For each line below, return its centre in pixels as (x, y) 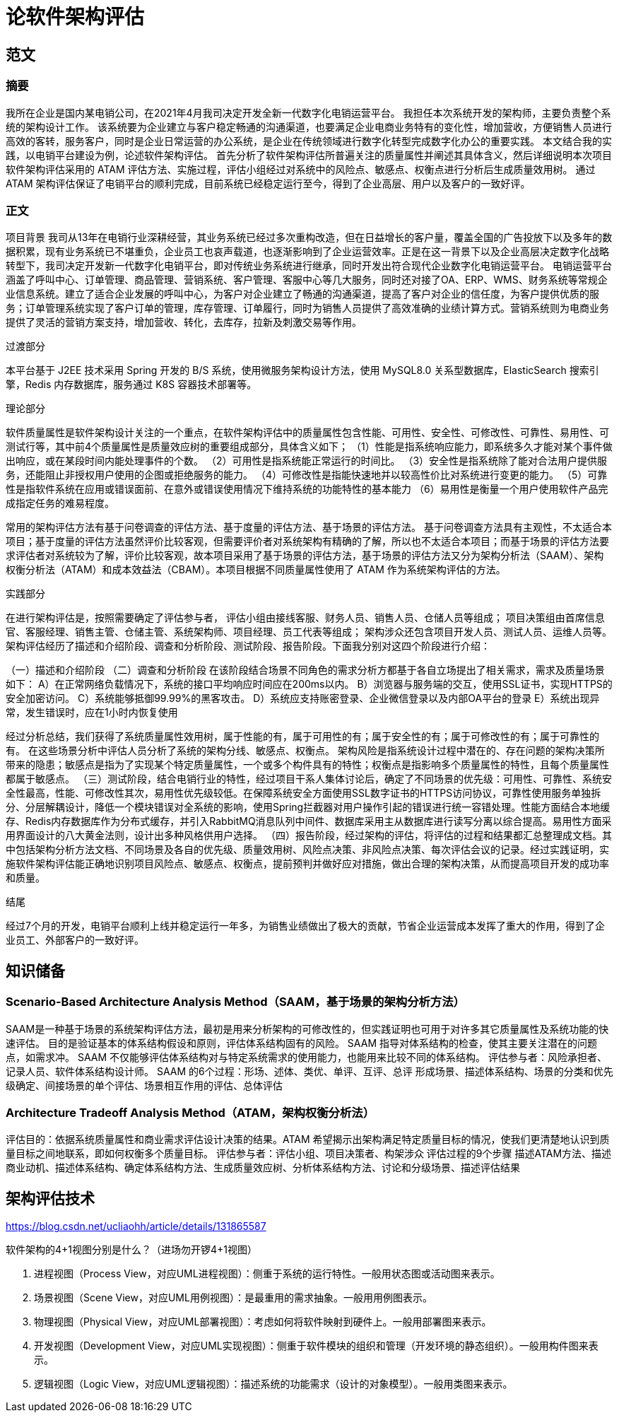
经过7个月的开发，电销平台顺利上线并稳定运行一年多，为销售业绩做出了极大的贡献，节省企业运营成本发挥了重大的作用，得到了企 (305, 926)
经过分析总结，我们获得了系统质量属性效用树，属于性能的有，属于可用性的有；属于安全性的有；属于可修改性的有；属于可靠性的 (302, 737)
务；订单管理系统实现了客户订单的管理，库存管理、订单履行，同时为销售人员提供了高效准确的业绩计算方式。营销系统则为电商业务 (307, 308)
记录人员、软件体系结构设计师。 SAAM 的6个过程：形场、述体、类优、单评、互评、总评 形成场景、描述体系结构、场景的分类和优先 (309, 1071)
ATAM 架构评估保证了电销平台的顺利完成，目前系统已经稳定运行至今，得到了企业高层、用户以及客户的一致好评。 (268, 183)
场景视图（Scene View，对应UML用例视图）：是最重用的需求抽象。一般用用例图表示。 (233, 1298)
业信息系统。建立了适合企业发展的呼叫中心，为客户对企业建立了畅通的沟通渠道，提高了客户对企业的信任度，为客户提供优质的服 (302, 294)
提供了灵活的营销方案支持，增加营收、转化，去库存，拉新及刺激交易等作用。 (184, 322)
